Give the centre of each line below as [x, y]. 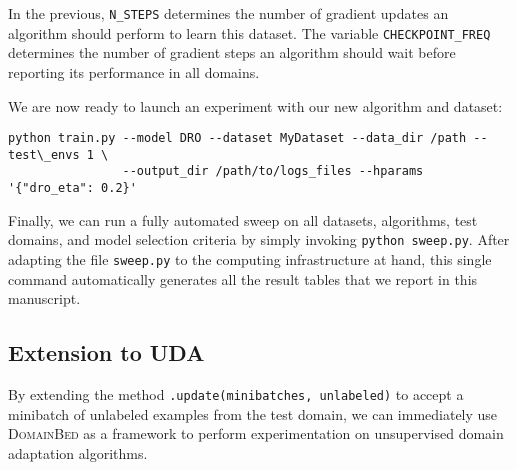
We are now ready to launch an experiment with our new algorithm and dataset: [255, 105]
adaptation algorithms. [78, 452]
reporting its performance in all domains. [134, 71]
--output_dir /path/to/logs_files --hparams [273, 171]
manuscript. [44, 298]
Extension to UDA [106, 352]
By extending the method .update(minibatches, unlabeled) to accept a [236, 394]
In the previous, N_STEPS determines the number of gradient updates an [228, 13]
